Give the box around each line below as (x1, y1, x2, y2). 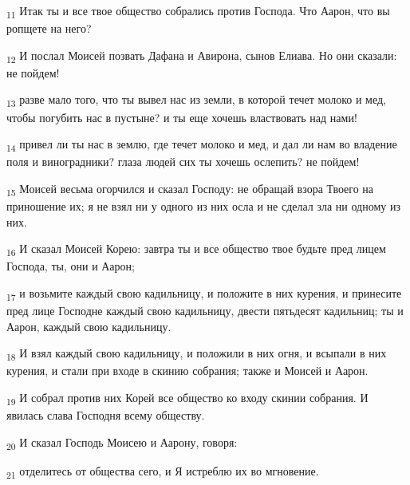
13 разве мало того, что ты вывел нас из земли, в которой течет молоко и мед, (6, 91, 387, 110)
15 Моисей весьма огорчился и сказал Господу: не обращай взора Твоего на (6, 179, 374, 199)
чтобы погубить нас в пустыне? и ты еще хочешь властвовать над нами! (6, 108, 357, 125)
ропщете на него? (6, 20, 92, 37)
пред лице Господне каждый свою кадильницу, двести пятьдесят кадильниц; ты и (6, 302, 404, 319)
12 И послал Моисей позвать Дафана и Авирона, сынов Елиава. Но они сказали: (6, 46, 397, 65)
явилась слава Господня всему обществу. (6, 407, 205, 424)
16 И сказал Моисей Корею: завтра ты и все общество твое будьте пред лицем (6, 240, 386, 258)
